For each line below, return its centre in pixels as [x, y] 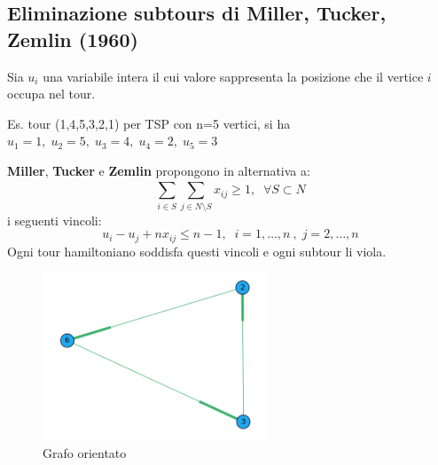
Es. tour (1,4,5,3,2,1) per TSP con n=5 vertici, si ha [149, 123]
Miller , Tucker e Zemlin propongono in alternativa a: [159, 170]
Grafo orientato [85, 452]
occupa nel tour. [51, 94]
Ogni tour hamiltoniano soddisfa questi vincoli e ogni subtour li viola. [197, 251]
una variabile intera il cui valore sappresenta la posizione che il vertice [233, 76]
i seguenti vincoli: [55, 220]
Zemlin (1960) [73, 39]
